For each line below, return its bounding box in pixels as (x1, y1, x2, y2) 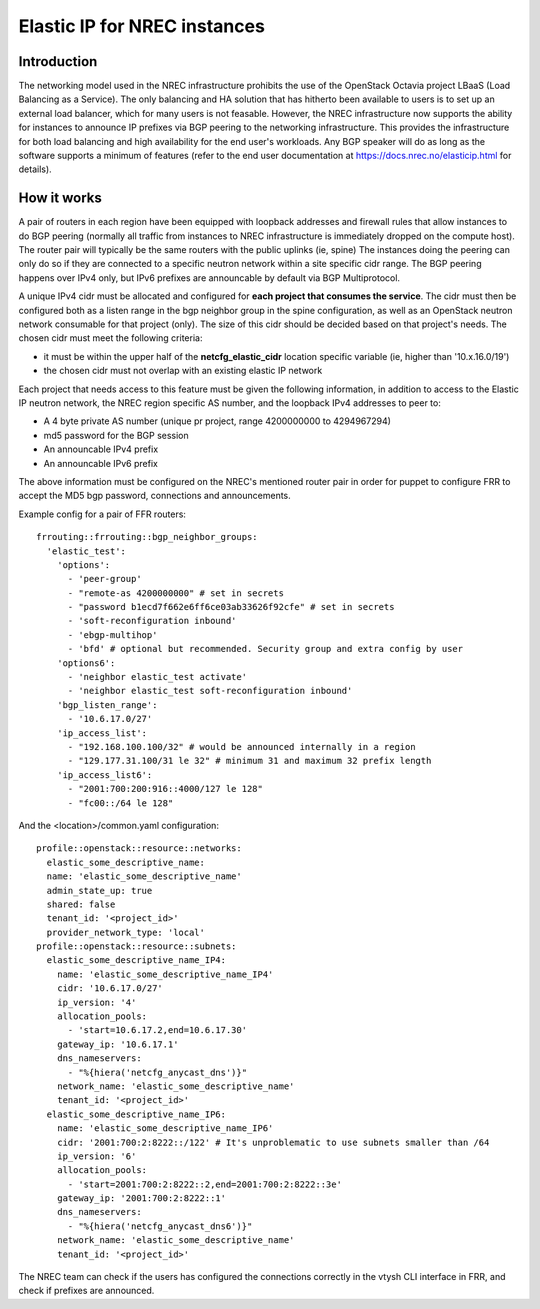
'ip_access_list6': (56, 769, 153, 780)
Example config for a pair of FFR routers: (18, 508, 187, 520)
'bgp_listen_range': (56, 699, 158, 710)
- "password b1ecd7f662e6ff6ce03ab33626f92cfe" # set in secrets (67, 601, 395, 613)
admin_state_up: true (46, 885, 153, 896)
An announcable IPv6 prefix (43, 457, 159, 469)
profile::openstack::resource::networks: (36, 843, 242, 854)
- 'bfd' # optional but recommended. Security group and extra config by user (67, 643, 464, 655)
